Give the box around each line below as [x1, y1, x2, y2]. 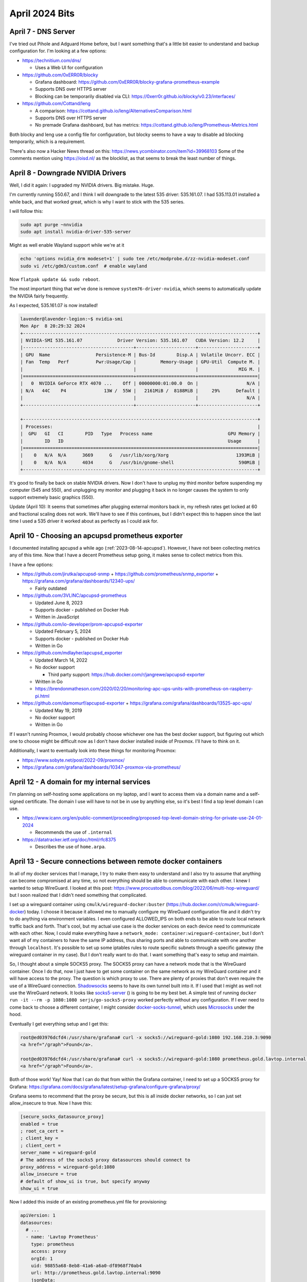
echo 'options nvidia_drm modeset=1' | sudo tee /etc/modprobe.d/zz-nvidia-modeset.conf [20, 256, 250, 262]
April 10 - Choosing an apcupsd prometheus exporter [9, 531, 183, 540]
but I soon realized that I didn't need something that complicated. [9, 892, 147, 898]
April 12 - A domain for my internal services [9, 777, 151, 787]
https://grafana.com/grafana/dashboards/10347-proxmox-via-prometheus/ [22, 764, 181, 770]
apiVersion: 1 [20, 1213, 56, 1218]
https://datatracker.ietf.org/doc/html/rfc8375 [22, 836, 116, 843]
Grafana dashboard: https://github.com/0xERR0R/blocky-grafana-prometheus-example [35, 79, 220, 85]
